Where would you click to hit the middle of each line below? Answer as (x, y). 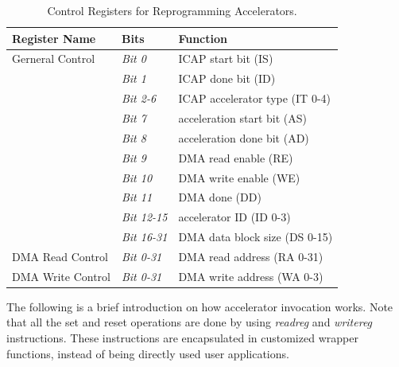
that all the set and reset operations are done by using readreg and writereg (190, 322)
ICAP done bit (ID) (227, 78)
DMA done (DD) (220, 197)
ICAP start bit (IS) (226, 59)
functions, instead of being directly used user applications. (148, 353)
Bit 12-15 (144, 217)
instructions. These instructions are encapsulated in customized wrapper (182, 338)
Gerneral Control (54, 59)
